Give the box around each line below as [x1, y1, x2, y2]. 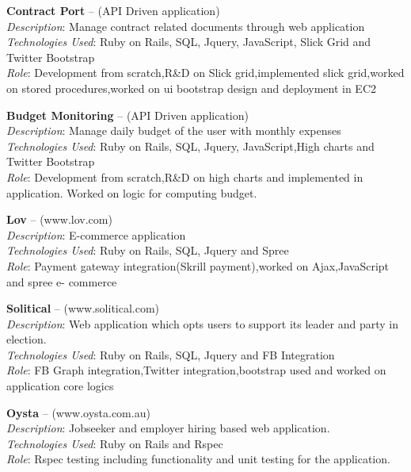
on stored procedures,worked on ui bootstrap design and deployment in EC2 [6, 79, 377, 96]
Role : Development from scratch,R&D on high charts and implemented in [6, 168, 363, 185]
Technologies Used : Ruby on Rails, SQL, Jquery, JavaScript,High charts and [6, 137, 375, 154]
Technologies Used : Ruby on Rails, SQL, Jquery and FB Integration [6, 346, 335, 363]
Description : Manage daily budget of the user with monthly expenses [6, 122, 341, 139]
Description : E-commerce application [6, 226, 186, 243]
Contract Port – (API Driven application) [6, 2, 220, 18]
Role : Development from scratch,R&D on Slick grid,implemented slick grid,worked [6, 64, 405, 81]
